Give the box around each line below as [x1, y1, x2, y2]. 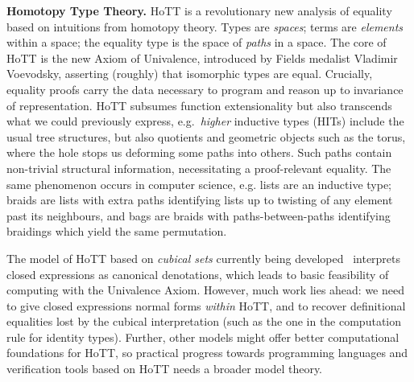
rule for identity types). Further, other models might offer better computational [6, 328, 400, 345]
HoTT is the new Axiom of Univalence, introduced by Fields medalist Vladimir [6, 49, 398, 66]
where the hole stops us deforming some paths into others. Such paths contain [6, 144, 392, 161]
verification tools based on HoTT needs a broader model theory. [6, 360, 322, 377]
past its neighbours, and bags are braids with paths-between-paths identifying [6, 207, 391, 224]
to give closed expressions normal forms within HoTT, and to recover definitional [6, 297, 406, 314]
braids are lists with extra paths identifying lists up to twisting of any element [6, 191, 393, 208]
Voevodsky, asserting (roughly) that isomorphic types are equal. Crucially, [6, 65, 373, 82]
